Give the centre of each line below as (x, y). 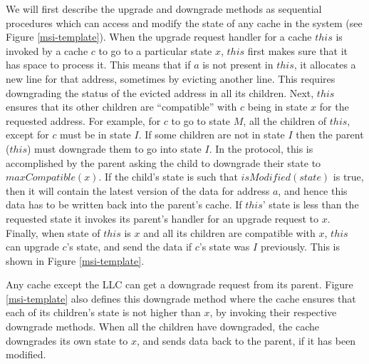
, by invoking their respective (273, 312)
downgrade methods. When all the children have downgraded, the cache (163, 327)
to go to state (201, 120)
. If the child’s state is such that (168, 177)
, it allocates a (325, 65)
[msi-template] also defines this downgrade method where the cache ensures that (181, 298)
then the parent (330, 135)
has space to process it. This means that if (98, 65)
